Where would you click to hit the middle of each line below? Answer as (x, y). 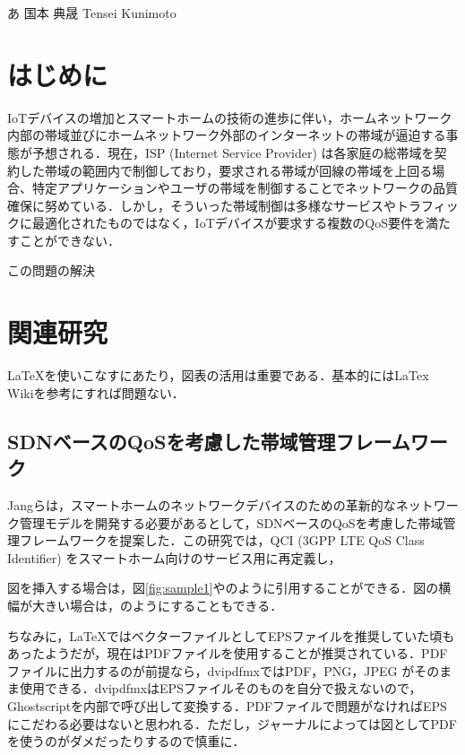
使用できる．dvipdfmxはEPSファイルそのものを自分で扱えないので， (220, 688)
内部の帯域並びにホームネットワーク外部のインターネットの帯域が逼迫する (227, 135)
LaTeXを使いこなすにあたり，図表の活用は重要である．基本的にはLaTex (218, 375)
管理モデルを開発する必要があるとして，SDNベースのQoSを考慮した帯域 (231, 522)
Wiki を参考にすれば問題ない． (96, 392)
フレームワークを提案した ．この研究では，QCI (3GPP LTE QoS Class (222, 540)
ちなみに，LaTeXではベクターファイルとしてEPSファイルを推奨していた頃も (231, 635)
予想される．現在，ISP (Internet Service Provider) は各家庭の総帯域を (233, 152)
